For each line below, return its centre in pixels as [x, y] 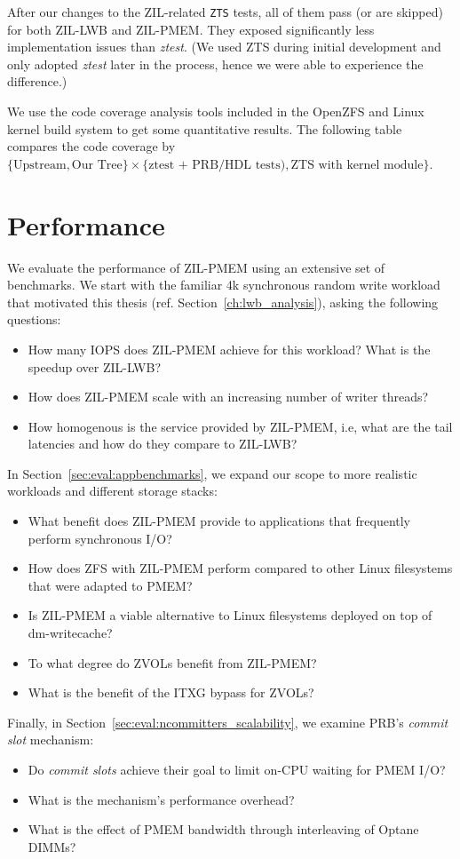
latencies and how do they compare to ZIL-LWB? [163, 444]
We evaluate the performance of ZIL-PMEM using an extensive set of [196, 267]
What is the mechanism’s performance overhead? [161, 799]
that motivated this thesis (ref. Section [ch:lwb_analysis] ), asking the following [223, 302]
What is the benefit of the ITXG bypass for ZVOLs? [171, 692]
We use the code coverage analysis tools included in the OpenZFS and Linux [216, 111]
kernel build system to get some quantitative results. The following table [205, 128]
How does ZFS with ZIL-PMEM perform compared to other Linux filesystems [240, 568]
